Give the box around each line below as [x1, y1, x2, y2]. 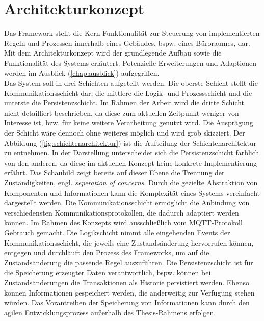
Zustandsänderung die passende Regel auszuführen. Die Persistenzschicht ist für [4, 257, 253, 267]
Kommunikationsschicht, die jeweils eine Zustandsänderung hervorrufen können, [4, 237, 254, 248]
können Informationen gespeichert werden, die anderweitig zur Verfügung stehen [4, 287, 255, 298]
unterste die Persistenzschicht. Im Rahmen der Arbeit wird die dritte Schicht [4, 97, 245, 108]
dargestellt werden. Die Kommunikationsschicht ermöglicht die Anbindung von [4, 197, 250, 208]
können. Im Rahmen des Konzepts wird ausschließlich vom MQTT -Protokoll [4, 217, 243, 228]
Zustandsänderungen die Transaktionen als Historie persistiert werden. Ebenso [4, 277, 249, 287]
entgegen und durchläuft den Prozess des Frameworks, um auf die [4, 247, 209, 258]
